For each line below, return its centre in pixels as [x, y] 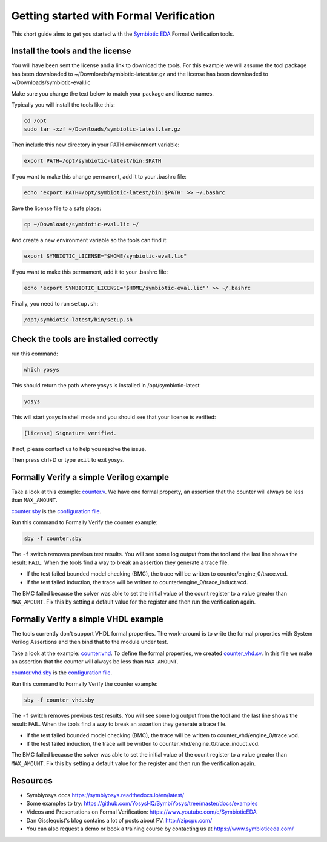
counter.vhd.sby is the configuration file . [61, 673]
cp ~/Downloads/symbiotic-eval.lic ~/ [81, 225]
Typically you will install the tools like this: [63, 105]
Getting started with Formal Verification [113, 16]
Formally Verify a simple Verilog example [90, 477]
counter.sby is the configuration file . [56, 511]
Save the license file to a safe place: [56, 208]
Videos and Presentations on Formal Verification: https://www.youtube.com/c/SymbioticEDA [142, 812]
